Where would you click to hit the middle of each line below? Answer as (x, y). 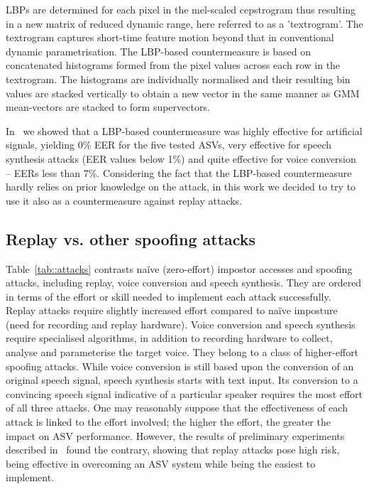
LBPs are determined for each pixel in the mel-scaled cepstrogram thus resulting (181, 9)
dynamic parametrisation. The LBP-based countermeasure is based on (159, 51)
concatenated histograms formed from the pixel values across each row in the (173, 65)
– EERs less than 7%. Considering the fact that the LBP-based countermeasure (179, 172)
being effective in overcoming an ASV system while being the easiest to (161, 463)
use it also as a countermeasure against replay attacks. (124, 200)
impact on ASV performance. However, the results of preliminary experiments (175, 435)
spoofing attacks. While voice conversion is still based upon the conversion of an (180, 366)
